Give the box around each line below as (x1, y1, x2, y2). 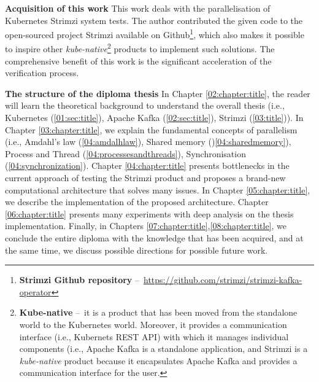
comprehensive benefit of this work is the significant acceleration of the (5, 54, 272, 67)
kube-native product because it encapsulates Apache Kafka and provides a (19, 354, 298, 367)
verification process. (5, 66, 79, 79)
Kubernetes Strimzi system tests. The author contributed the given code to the (5, 14, 303, 26)
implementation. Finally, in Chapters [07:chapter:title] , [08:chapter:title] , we (5, 219, 287, 232)
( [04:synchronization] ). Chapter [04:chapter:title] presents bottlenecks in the (5, 159, 290, 172)
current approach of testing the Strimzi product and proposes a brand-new (5, 171, 286, 184)
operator (19, 285, 52, 298)
